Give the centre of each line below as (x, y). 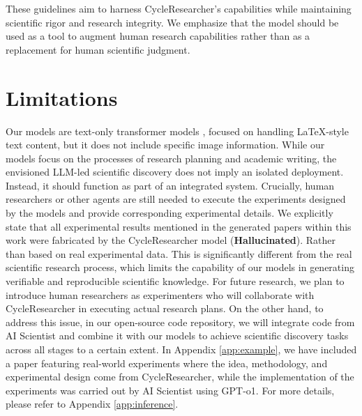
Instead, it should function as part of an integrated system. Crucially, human (170, 185)
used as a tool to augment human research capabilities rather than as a (158, 36)
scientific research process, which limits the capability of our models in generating (180, 267)
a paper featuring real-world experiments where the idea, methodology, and (167, 363)
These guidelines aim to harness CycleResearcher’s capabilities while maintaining (179, 8)
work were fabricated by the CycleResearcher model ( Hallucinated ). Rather (171, 240)
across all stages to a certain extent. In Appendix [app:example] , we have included (181, 349)
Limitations (62, 97)
